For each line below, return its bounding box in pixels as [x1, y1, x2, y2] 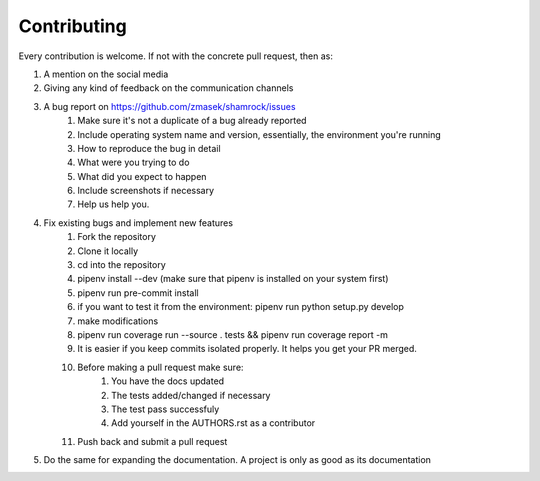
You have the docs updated [111, 375, 225, 387]
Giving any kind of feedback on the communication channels [43, 82, 294, 94]
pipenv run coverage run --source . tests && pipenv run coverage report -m [77, 328, 389, 340]
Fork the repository [77, 231, 157, 243]
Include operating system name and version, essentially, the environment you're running [77, 128, 442, 140]
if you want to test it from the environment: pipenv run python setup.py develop [77, 301, 405, 313]
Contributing [18, 15, 127, 37]
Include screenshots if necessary [77, 185, 215, 197]
